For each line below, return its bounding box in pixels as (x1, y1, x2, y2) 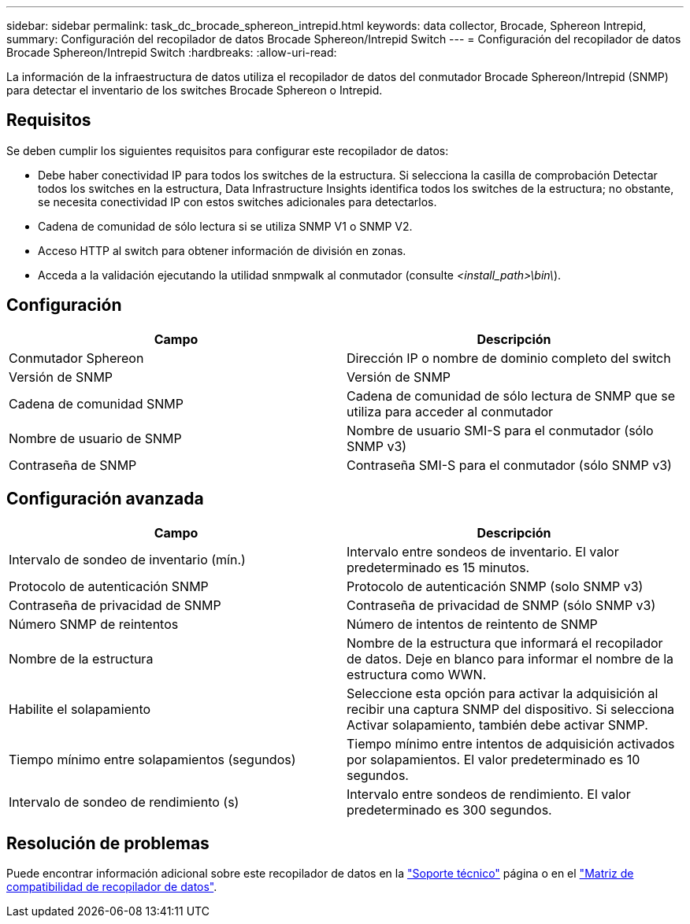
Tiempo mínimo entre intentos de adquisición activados (347, 735, 675, 752)
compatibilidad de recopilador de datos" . (6, 880, 217, 894)
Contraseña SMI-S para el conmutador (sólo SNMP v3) (347, 456, 672, 473)
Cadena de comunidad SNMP (9, 395, 184, 412)
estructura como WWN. (347, 666, 487, 682)
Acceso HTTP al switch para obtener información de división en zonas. (38, 243, 406, 257)
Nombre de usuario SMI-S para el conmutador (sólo (347, 422, 654, 438)
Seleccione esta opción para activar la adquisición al (347, 685, 658, 701)
